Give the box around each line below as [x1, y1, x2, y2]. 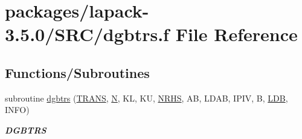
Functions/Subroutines [5, 63, 150, 82]
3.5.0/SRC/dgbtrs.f [5, 22, 169, 47]
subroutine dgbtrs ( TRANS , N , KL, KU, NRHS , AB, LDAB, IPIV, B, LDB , [5, 91, 288, 104]
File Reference [175, 22, 298, 47]
